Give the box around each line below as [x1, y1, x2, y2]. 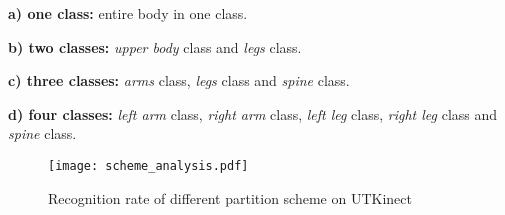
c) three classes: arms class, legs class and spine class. [8, 70, 350, 91]
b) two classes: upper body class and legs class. [8, 36, 302, 57]
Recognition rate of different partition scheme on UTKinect [48, 187, 412, 208]
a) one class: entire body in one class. [8, 3, 248, 23]
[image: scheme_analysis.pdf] [48, 158, 249, 173]
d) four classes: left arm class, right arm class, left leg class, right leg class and [8, 103, 498, 124]
